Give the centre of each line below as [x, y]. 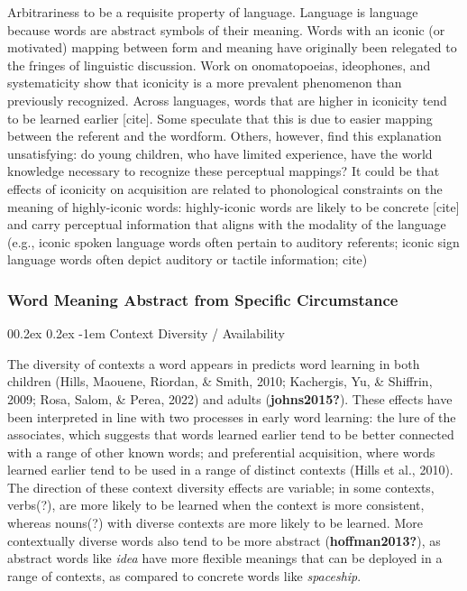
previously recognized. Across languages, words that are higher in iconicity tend [227, 100]
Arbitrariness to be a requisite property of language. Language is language [213, 12]
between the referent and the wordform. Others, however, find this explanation [224, 136]
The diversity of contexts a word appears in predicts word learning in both [214, 363]
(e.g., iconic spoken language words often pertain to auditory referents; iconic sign [233, 241]
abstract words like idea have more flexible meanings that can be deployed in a [225, 558]
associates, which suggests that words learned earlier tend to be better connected [231, 434]
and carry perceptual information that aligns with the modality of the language [227, 224]
